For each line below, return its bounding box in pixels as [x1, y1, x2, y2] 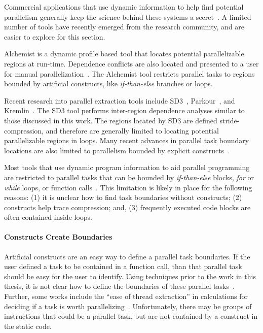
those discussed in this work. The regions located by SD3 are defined [4, 115, 217, 125]
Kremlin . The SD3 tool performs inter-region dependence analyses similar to [4, 105, 245, 116]
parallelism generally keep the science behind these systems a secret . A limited [4, 11, 251, 22]
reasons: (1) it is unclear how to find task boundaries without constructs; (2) [4, 192, 242, 203]
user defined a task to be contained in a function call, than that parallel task [4, 261, 242, 272]
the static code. [4, 320, 52, 331]
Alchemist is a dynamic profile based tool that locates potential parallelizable [4, 48, 244, 59]
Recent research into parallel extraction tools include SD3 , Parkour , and [4, 95, 235, 106]
